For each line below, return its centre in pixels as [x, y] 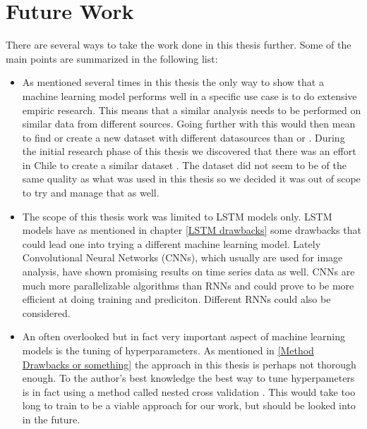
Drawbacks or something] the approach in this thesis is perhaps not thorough [189, 364]
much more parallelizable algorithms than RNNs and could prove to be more [188, 285]
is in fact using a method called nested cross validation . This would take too [189, 391]
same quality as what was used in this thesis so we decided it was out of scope [191, 179]
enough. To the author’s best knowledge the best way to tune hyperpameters [188, 378]
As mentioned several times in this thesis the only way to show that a [173, 82]
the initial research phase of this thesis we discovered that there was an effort [189, 151]
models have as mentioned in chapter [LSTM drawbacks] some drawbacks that [192, 230]
